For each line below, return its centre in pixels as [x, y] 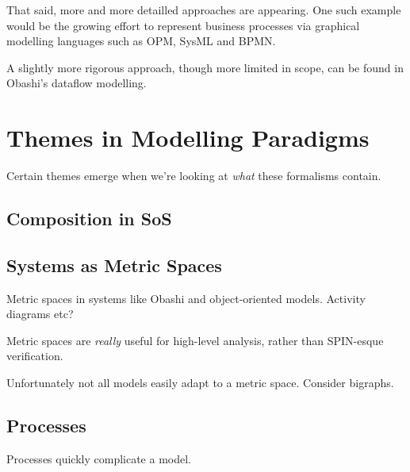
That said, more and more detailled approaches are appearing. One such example [204, 10]
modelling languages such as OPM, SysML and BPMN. [141, 41]
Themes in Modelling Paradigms [188, 138]
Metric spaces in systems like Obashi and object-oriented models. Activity [186, 298]
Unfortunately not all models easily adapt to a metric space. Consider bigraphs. [200, 383]
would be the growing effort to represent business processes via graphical [183, 25]
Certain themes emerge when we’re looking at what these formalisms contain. [194, 176]
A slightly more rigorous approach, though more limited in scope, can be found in [205, 67]
